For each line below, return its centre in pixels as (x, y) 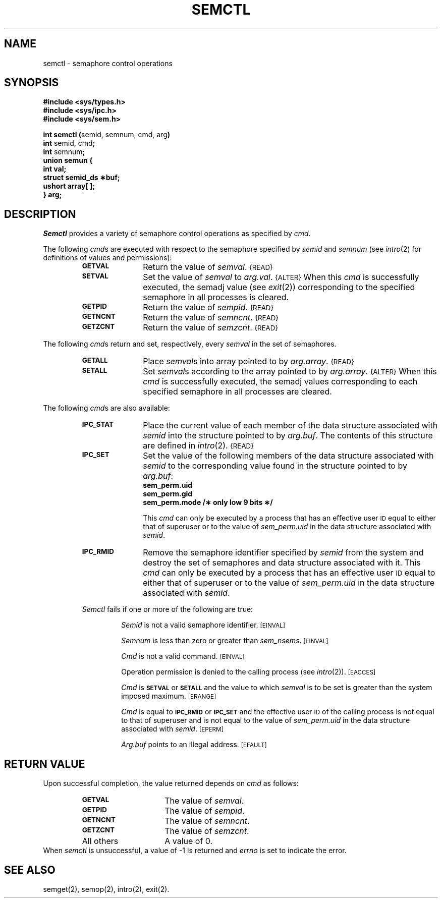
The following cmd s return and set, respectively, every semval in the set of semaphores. (190, 344)
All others (100, 841)
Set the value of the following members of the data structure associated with (288, 456)
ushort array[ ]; (69, 186)
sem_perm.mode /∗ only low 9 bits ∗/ (208, 502)
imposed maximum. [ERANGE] (169, 696)
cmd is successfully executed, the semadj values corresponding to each (280, 382)
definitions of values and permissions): (107, 258)
